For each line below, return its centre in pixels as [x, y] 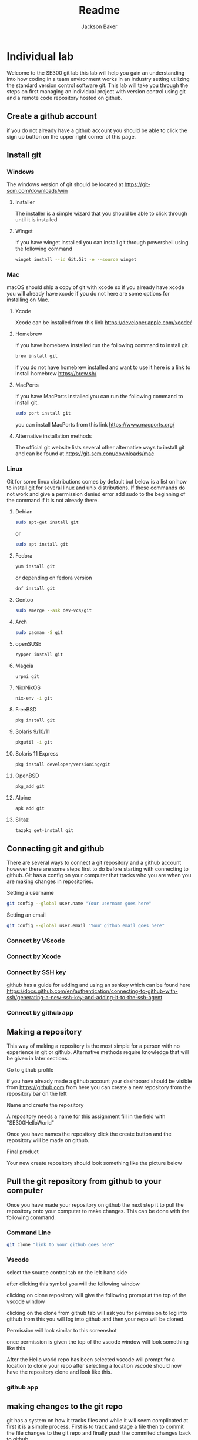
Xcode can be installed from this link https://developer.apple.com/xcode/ [103, 323]
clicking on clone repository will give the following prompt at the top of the [97, 1295]
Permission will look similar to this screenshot [62, 1331]
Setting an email [26, 915]
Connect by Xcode [34, 956]
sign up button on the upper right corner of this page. [71, 136]
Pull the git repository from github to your [84, 1181]
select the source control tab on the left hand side [67, 1273]
